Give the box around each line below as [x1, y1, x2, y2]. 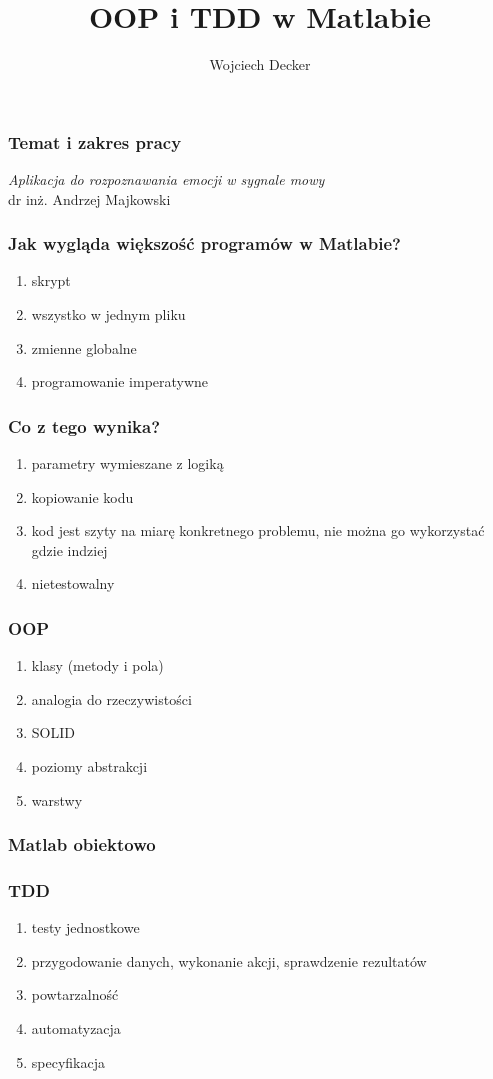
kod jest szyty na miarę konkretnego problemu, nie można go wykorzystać [31, 520, 485, 541]
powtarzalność [31, 984, 119, 1005]
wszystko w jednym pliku [31, 304, 186, 325]
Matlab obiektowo [8, 832, 156, 857]
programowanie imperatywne [31, 371, 209, 392]
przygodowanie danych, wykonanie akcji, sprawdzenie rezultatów [31, 950, 427, 971]
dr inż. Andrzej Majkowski [8, 188, 171, 209]
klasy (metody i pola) [31, 655, 164, 676]
